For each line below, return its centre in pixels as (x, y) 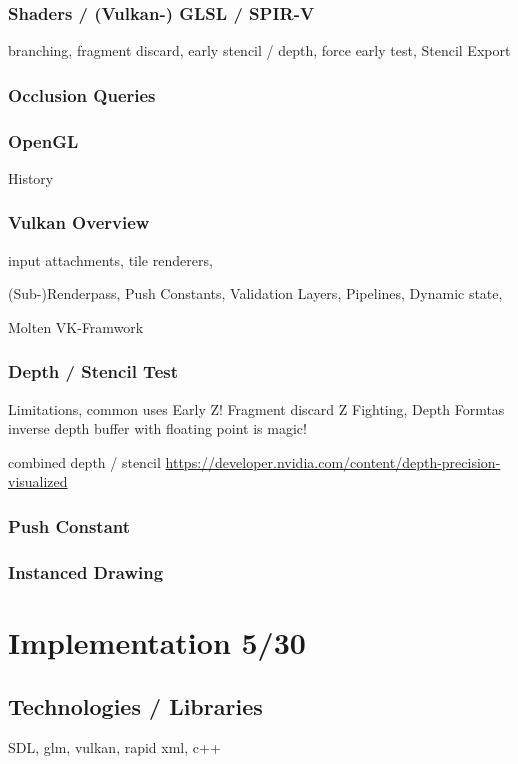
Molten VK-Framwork (76, 326)
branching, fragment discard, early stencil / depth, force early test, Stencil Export (259, 50)
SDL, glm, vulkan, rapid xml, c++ (114, 747)
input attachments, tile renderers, (110, 259)
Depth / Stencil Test (93, 371)
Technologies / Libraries (135, 705)
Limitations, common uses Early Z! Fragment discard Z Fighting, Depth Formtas (256, 408)
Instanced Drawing (86, 571)
